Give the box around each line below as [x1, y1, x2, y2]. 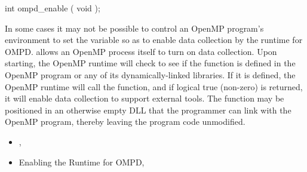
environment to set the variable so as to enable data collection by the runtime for [5, 33, 303, 46]
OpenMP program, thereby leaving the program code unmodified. [5, 115, 245, 128]
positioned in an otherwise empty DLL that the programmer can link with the [5, 103, 291, 116]
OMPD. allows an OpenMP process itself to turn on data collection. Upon [5, 45, 277, 57]
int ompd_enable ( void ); [5, 2, 100, 14]
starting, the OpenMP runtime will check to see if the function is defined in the [5, 57, 296, 69]
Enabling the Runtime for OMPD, [19, 155, 145, 168]
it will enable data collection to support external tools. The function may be [5, 92, 284, 105]
